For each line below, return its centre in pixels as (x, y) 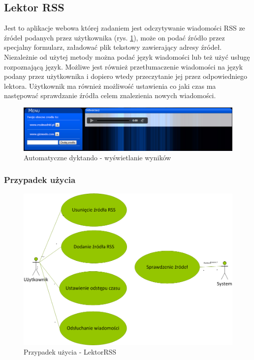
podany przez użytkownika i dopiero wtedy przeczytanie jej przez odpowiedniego (126, 76)
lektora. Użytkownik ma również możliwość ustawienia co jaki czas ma (110, 86)
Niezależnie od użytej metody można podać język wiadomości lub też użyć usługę (127, 56)
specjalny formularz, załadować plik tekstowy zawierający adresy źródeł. (113, 47)
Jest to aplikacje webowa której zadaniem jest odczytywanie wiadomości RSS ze (125, 28)
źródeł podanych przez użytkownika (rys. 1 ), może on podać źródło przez (114, 37)
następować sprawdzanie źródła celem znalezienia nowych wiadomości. (110, 95)
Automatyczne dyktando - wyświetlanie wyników (97, 158)
